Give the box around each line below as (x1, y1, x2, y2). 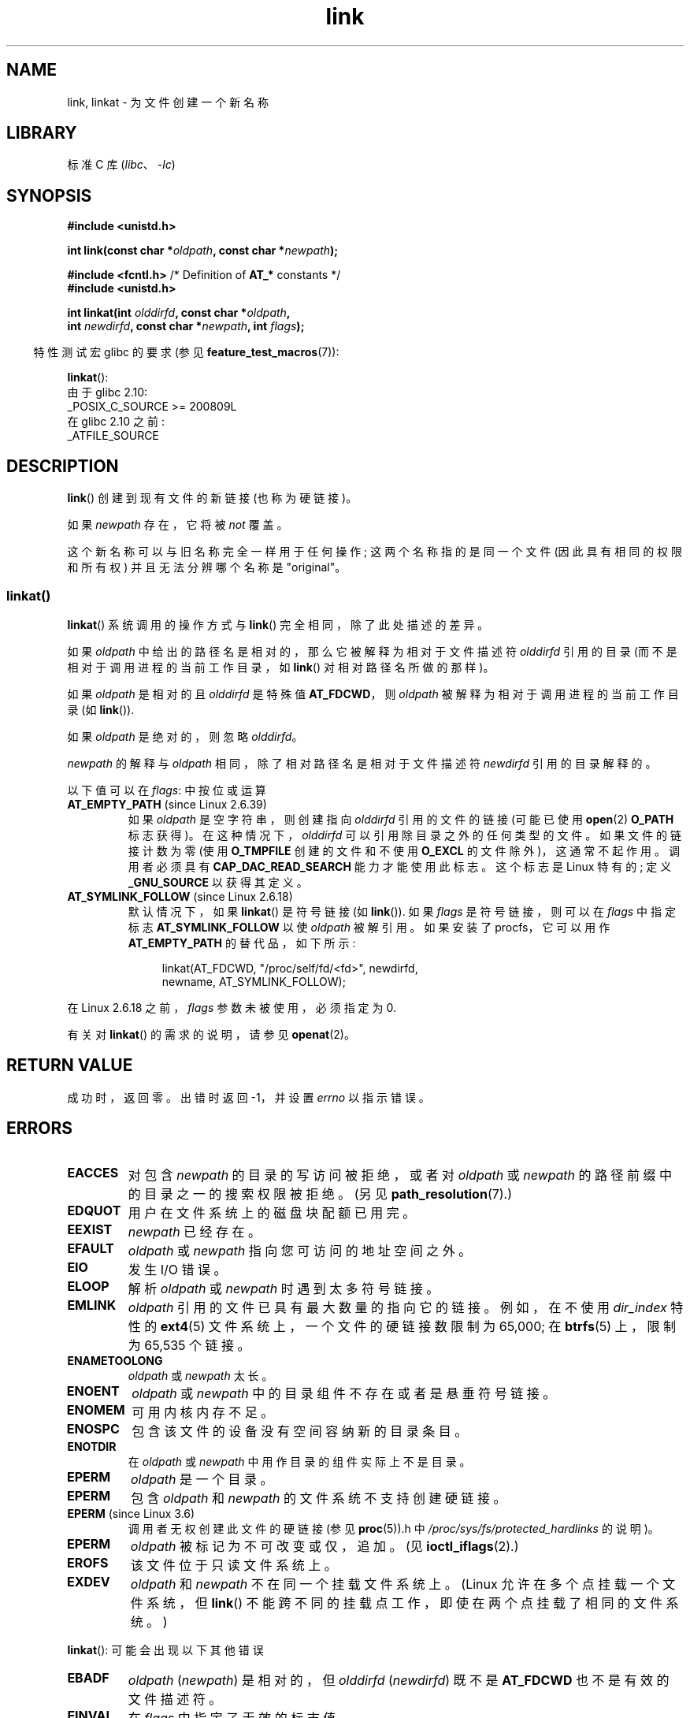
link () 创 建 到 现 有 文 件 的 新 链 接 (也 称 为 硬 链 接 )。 (67, 491, 358, 505)
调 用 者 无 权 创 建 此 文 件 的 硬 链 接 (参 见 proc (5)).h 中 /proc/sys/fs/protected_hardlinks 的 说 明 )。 (128, 1521, 659, 1535)
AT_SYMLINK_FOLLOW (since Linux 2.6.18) (67, 889, 293, 903)
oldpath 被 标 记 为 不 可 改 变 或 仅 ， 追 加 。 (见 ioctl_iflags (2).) (130, 1538, 519, 1554)
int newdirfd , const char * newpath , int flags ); (67, 319, 305, 333)
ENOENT (66, 1382, 120, 1399)
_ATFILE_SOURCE (67, 429, 159, 443)
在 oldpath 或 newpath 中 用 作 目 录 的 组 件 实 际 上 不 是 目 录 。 (128, 1454, 471, 1468)
